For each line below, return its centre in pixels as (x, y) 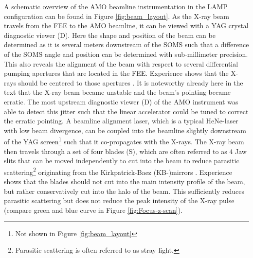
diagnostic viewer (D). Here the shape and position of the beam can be (110, 35)
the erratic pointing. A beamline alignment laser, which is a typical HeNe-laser (121, 121)
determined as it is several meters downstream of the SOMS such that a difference (126, 44)
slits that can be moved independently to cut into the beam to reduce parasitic (122, 161)
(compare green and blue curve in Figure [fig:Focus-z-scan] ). (93, 210)
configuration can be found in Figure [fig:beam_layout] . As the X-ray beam (117, 16)
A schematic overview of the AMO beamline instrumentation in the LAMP (116, 6)
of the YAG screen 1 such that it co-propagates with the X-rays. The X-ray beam (124, 141)
